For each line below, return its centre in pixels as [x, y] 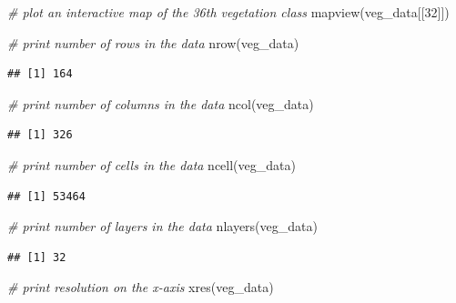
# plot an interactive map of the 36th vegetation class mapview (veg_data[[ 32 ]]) [228, 12]
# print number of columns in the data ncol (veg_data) [161, 103]
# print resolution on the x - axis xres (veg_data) [141, 287]
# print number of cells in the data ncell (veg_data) [152, 164]
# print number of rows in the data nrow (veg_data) [153, 42]
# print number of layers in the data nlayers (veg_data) [162, 226]
